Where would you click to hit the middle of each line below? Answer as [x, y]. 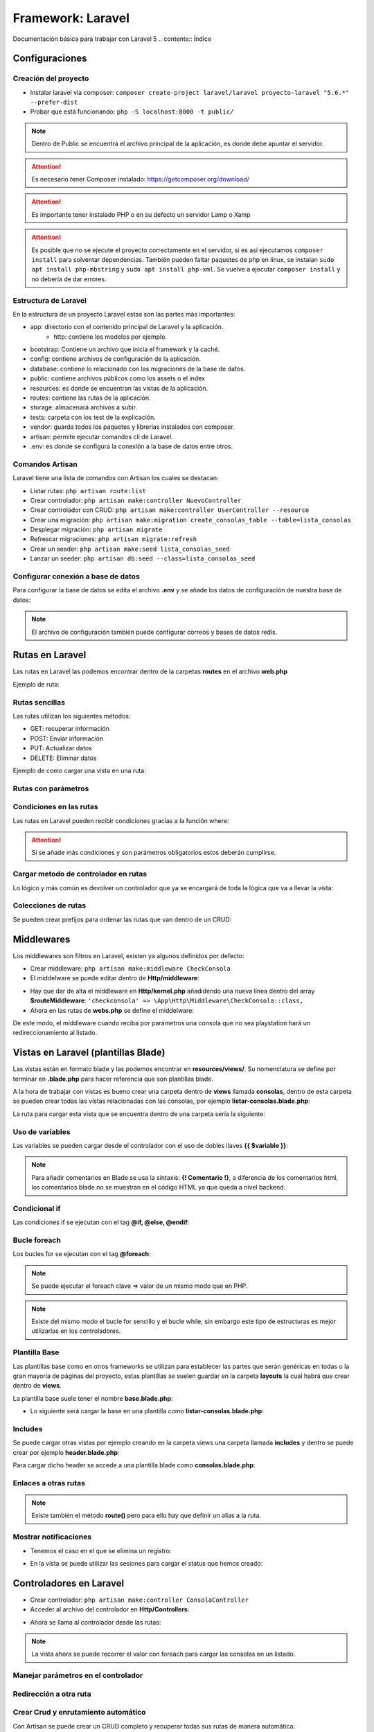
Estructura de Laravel [50, 300]
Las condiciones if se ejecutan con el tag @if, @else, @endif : [101, 1222]
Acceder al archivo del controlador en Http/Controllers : [110, 1609]
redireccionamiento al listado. [55, 1033]
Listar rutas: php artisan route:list [88, 491]
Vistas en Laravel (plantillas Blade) [89, 1053]
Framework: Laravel [71, 18]
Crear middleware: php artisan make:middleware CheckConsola [131, 969]
